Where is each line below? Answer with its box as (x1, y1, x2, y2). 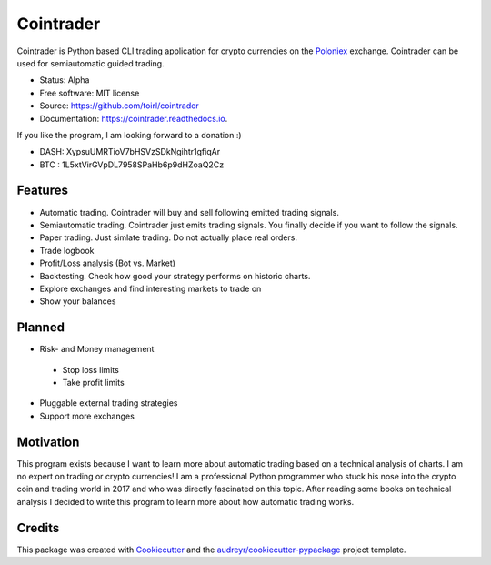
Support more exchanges (39, 410, 135, 421)
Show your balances (39, 296, 116, 307)
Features (16, 183, 68, 198)
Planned (16, 319, 65, 336)
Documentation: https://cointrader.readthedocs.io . (39, 113, 228, 124)
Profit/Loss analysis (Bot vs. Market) (39, 257, 176, 268)
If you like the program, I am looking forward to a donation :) (16, 129, 242, 140)
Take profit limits (62, 378, 125, 388)
